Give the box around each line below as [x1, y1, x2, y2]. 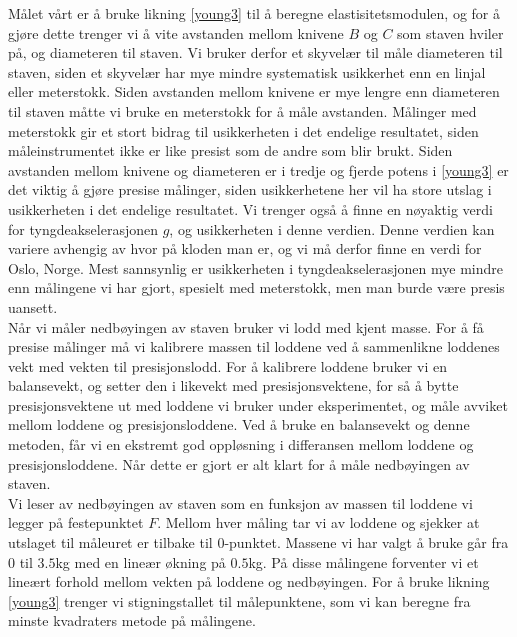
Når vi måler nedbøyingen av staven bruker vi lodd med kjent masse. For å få [8, 316, 484, 337]
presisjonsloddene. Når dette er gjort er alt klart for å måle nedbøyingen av [8, 453, 470, 474]
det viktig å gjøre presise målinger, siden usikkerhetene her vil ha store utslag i [8, 179, 492, 200]
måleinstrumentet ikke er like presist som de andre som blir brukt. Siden [8, 140, 453, 161]
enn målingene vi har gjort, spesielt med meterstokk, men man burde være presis [8, 277, 505, 298]
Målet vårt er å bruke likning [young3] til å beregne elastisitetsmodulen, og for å [8, 3, 501, 23]
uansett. [8, 296, 58, 317]
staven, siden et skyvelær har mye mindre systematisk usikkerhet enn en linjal [8, 61, 486, 82]
